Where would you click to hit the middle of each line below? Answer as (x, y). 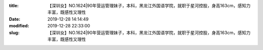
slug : (14, 32)
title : (14, 6)
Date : (15, 19)
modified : (19, 26)
